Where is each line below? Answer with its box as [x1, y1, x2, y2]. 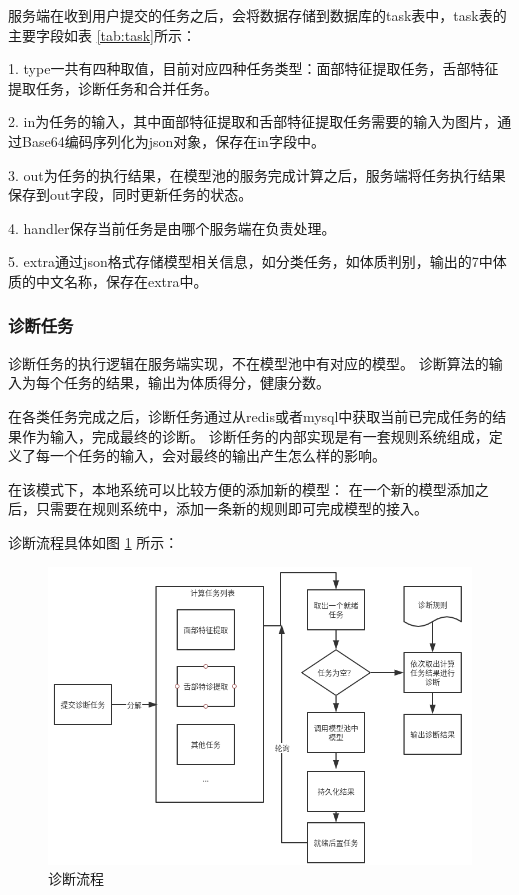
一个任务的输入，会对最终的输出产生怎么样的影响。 [49, 445, 386, 466]
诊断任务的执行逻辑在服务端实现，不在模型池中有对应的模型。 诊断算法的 [8, 352, 489, 373]
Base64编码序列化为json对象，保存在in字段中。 [21, 130, 325, 151]
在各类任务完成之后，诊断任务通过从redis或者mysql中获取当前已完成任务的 [8, 405, 493, 426]
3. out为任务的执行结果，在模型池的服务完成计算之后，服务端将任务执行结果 [8, 164, 506, 185]
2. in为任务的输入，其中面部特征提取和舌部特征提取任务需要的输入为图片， [8, 111, 498, 132]
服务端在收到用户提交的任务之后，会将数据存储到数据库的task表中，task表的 [8, 5, 507, 25]
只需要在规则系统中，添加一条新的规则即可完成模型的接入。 [35, 498, 428, 519]
